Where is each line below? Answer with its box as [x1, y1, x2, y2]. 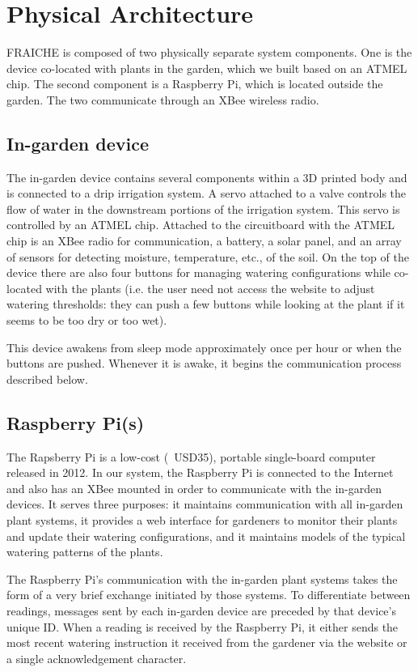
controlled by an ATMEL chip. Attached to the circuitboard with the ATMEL [6, 216, 395, 233]
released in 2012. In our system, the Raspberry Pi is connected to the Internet [6, 464, 394, 481]
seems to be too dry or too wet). [6, 312, 167, 329]
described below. [6, 370, 88, 387]
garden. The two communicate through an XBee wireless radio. [6, 91, 319, 108]
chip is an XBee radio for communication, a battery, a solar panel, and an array [6, 232, 402, 249]
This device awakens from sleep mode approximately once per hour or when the [6, 338, 402, 355]
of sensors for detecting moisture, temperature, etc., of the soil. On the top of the [6, 248, 409, 265]
